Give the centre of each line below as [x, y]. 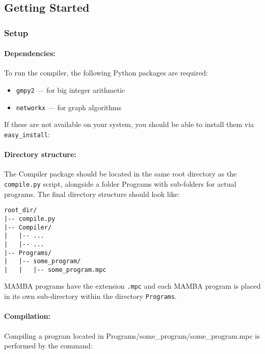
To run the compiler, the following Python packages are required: [106, 73]
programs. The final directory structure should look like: [92, 194]
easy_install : [27, 134]
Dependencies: [30, 53]
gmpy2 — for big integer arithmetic [71, 90]
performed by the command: [48, 346]
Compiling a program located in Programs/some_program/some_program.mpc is [132, 335]
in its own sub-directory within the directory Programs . [90, 296]
